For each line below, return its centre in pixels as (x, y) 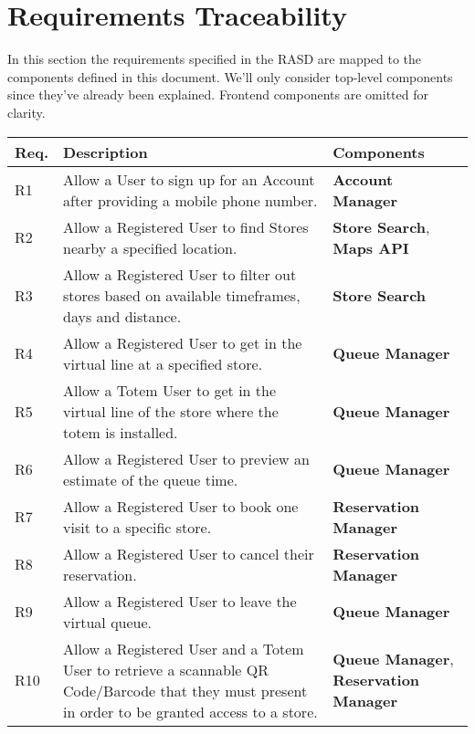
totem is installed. (121, 432)
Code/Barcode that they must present (185, 690)
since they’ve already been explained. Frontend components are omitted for (218, 94)
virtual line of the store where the (171, 411)
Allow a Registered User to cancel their (189, 553)
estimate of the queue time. (151, 479)
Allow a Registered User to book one (181, 506)
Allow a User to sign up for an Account (189, 179)
